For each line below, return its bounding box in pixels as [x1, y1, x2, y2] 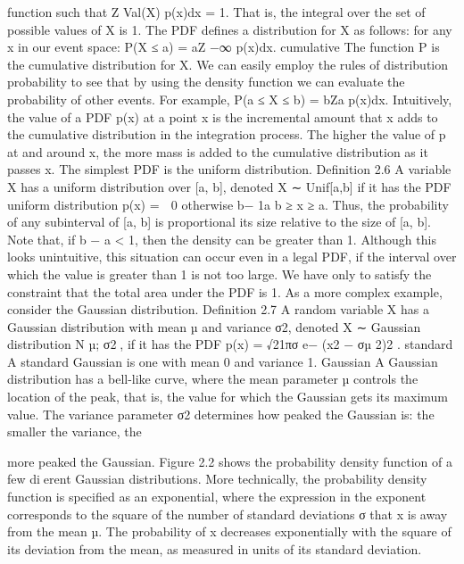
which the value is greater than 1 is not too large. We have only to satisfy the [7, 264, 432, 283]
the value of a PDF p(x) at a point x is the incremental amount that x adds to [7, 107, 438, 126]
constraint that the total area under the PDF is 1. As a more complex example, [7, 282, 443, 301]
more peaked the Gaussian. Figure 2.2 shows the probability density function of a [7, 452, 452, 470]
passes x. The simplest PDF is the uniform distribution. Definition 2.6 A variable [7, 160, 452, 178]
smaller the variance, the [7, 422, 142, 441]
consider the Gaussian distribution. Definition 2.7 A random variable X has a [7, 300, 429, 319]
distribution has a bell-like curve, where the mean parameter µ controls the [7, 369, 418, 388]
